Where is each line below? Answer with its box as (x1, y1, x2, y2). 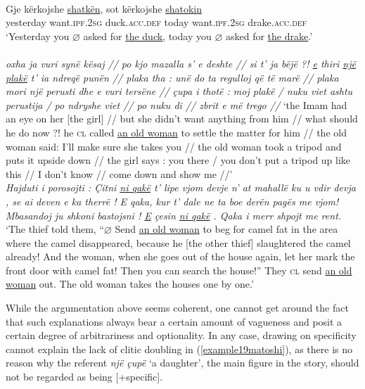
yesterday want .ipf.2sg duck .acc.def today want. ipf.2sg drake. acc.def (6, 15, 307, 30)
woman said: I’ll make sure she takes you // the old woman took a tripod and (6, 139, 342, 153)
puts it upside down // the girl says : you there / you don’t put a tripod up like (6, 153, 351, 167)
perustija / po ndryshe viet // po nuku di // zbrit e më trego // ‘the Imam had (6, 97, 347, 112)
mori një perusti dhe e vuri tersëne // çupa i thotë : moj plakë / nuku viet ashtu (6, 84, 353, 98)
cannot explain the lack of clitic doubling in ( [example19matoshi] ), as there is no (6, 341, 353, 356)
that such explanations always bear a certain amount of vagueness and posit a (6, 314, 342, 329)
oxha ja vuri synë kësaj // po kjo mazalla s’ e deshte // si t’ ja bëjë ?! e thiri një (6, 56, 356, 70)
